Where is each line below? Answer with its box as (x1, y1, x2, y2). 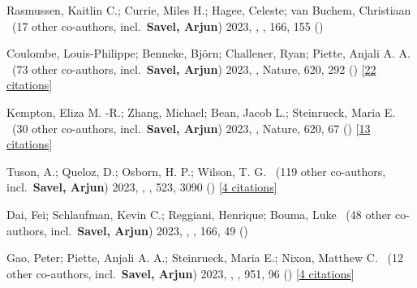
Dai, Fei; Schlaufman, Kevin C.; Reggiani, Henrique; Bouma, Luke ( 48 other (6, 205, 392, 222)
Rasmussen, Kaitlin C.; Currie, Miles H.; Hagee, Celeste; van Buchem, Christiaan (6, 2, 411, 18)
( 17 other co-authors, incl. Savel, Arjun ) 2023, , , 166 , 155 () (11, 17, 324, 34)
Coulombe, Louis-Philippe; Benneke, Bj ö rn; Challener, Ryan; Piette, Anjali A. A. (6, 45, 411, 62)
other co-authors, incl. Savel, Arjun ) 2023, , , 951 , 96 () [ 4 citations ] (6, 264, 355, 282)
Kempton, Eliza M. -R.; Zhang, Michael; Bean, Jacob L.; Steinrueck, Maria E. (6, 103, 396, 120)
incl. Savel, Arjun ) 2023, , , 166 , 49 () (50, 221, 248, 239)
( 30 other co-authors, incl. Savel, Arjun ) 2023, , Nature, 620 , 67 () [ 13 (11, 119, 371, 136)
